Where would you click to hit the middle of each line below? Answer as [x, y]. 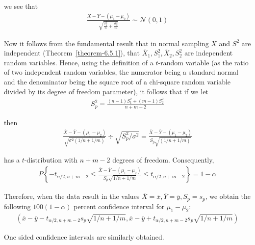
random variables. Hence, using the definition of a [79, 62]
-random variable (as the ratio [203, 62]
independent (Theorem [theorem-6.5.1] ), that [72, 53]
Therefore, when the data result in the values [72, 196]
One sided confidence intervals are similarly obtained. [84, 236]
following [17, 206]
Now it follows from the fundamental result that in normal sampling [106, 43]
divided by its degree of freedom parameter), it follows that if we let [106, 91]
